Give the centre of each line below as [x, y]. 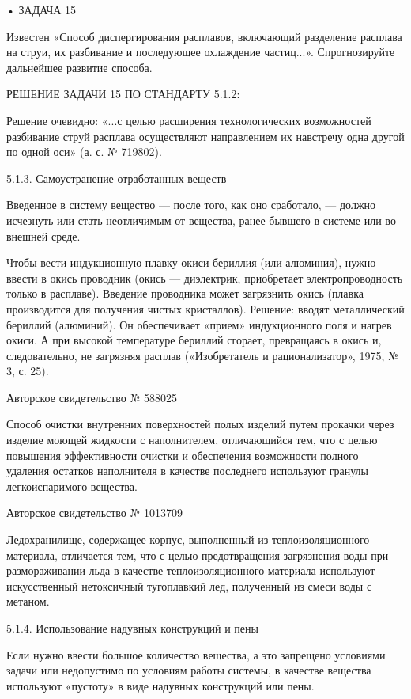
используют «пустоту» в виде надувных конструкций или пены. [160, 685]
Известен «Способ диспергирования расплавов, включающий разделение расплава [204, 36]
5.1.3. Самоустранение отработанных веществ [117, 178]
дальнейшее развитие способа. [79, 67]
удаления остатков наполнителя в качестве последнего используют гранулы [187, 471]
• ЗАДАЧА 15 [41, 9]
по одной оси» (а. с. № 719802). [84, 152]
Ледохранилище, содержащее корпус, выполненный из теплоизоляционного [188, 539]
